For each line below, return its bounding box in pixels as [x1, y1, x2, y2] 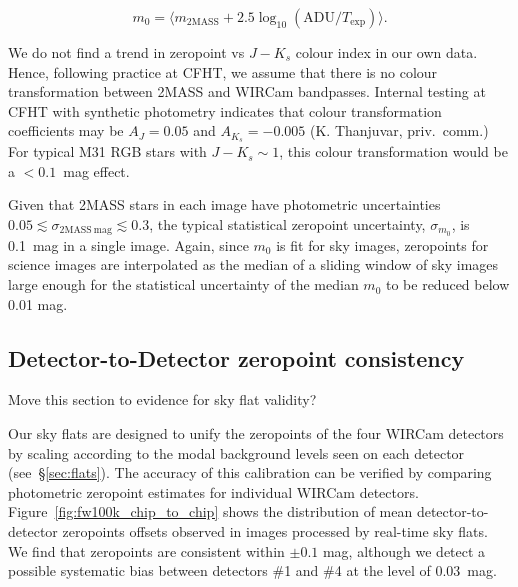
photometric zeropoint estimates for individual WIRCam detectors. [8, 481, 419, 502]
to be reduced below [385, 274, 510, 295]
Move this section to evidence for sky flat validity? [8, 389, 317, 410]
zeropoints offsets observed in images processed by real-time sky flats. [62, 521, 488, 542]
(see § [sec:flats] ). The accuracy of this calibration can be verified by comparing [8, 462, 492, 483]
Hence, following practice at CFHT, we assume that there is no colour [8, 61, 438, 82]
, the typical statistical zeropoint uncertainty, [149, 214, 426, 235]
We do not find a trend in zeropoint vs [8, 42, 245, 62]
